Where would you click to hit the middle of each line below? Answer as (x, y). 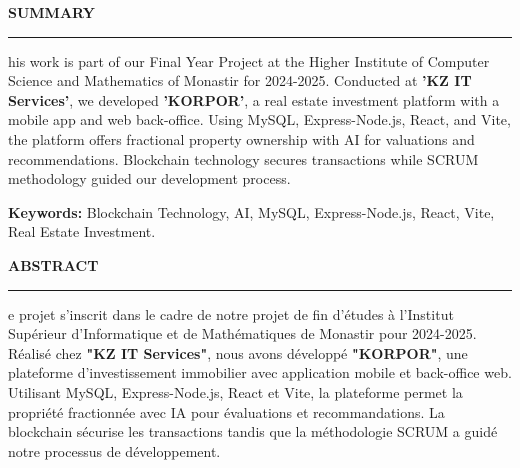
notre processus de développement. (114, 450)
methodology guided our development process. (149, 178)
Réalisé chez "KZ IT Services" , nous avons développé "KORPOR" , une (238, 352)
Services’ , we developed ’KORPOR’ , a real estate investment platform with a (254, 99)
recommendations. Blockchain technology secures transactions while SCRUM (243, 158)
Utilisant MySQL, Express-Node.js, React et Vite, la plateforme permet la (235, 391)
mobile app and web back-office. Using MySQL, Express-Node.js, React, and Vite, (259, 119)
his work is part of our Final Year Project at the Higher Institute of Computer (249, 60)
